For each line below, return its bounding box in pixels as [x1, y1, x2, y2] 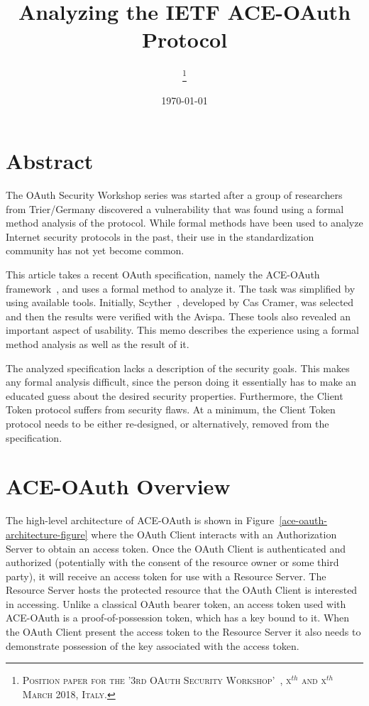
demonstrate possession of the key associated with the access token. [6, 638, 299, 653]
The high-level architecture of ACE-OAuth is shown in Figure [6, 513, 275, 528]
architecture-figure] [6, 526, 88, 541]
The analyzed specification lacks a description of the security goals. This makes [6, 360, 350, 375]
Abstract [6, 146, 94, 175]
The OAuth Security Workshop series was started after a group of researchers [6, 188, 343, 202]
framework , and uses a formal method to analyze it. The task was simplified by [6, 281, 356, 295]
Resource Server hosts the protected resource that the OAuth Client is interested [6, 582, 358, 597]
